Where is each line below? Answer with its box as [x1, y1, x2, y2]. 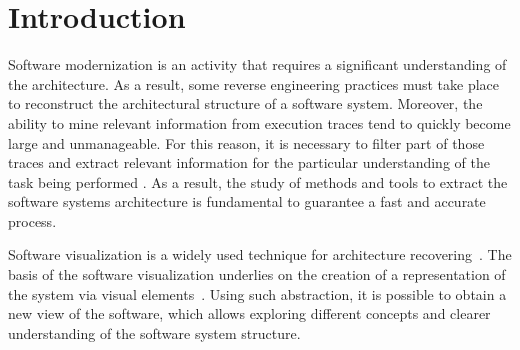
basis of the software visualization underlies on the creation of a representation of [8, 264, 506, 285]
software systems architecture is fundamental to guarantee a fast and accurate [8, 191, 486, 212]
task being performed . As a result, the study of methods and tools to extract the [8, 171, 508, 192]
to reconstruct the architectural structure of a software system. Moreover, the [8, 93, 483, 114]
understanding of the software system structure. [8, 322, 301, 343]
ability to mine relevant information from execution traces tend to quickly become [8, 112, 511, 133]
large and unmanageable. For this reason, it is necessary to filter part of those [8, 132, 485, 153]
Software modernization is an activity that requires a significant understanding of [8, 54, 507, 75]
